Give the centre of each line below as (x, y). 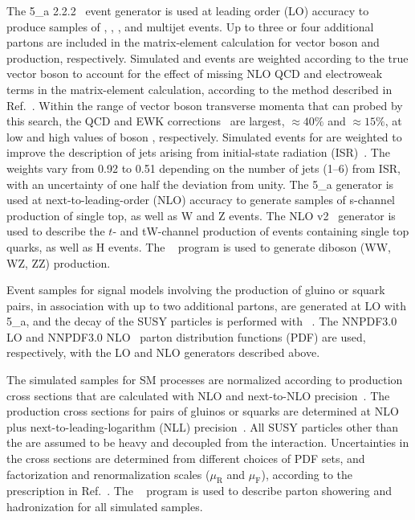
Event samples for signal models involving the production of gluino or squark (196, 290)
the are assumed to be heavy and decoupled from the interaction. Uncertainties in (208, 442)
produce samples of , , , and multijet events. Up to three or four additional (190, 26)
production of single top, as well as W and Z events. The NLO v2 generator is (201, 215)
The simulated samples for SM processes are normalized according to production (205, 380)
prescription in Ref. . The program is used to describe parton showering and (199, 491)
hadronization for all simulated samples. (105, 507)
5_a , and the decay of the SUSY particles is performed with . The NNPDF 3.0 (202, 321)
